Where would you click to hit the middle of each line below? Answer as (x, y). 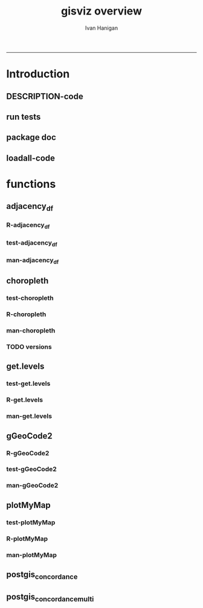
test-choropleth (30, 298)
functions (31, 184)
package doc (31, 137)
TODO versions (29, 347)
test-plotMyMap (31, 522)
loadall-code (31, 158)
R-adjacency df (28, 226)
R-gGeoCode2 (28, 453)
